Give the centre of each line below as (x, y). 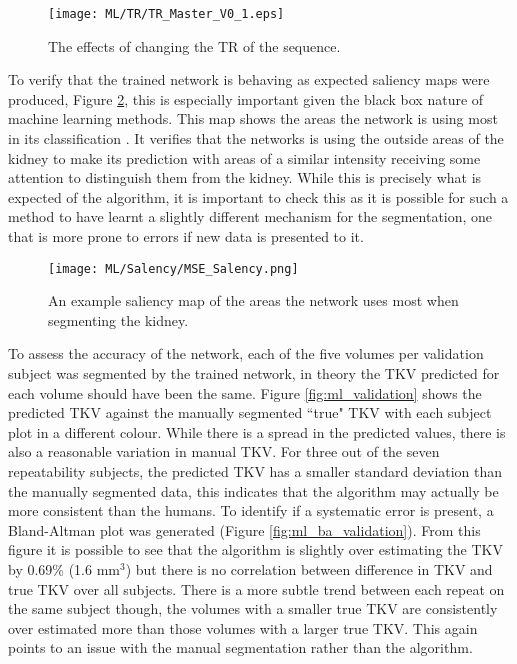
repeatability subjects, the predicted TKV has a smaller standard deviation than (255, 471)
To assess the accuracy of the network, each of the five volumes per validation (246, 353)
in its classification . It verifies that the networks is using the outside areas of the (256, 138)
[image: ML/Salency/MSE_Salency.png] (173, 268)
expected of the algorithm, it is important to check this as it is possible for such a (258, 196)
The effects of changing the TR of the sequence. (194, 45)
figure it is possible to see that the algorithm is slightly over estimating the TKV (255, 549)
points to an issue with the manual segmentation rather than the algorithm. (240, 647)
